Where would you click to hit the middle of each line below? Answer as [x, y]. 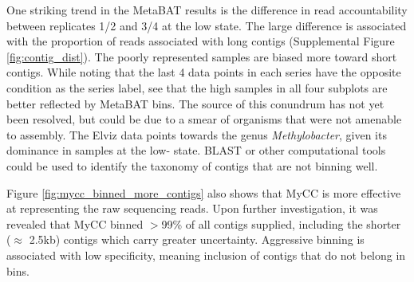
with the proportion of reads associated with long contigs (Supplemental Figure [201, 41]
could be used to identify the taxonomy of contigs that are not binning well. [192, 165]
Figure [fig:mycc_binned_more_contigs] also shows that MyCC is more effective [204, 192]
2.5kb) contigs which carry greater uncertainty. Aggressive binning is [197, 239]
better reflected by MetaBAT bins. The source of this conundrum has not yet [195, 103]
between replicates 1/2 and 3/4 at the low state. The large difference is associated [207, 25]
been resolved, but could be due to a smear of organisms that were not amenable [204, 119]
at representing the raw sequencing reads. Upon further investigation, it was [192, 208]
